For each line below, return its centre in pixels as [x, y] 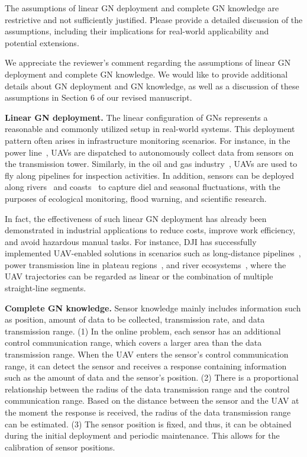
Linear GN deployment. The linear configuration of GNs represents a [136, 117]
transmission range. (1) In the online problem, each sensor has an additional [143, 331]
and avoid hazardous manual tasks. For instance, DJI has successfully [131, 241]
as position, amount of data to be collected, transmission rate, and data [135, 319]
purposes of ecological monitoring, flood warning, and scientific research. [136, 198]
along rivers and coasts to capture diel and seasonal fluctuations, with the [143, 187]
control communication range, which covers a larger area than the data [133, 342]
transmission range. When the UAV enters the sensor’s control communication [147, 354]
